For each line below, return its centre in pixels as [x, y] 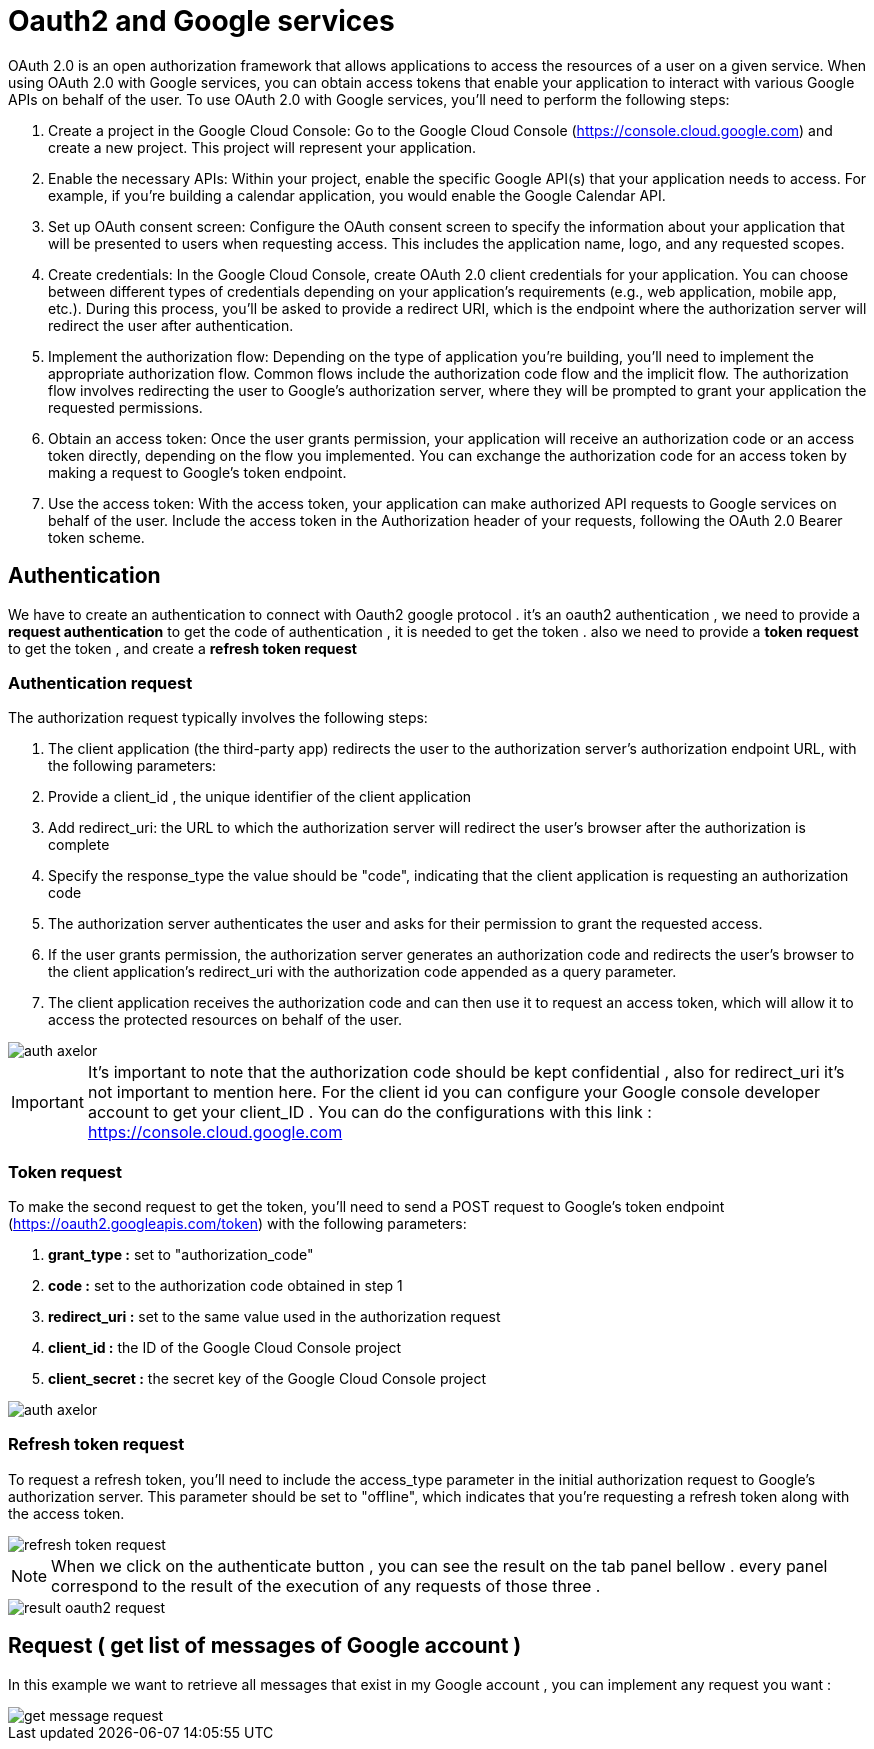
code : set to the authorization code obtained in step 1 [225, 1286]
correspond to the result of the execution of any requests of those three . [326, 1585]
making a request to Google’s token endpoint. [197, 472]
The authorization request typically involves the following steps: [218, 718]
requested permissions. [125, 407]
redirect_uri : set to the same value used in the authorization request [274, 1317]
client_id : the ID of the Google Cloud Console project [225, 1348]
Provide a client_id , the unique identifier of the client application [260, 797]
